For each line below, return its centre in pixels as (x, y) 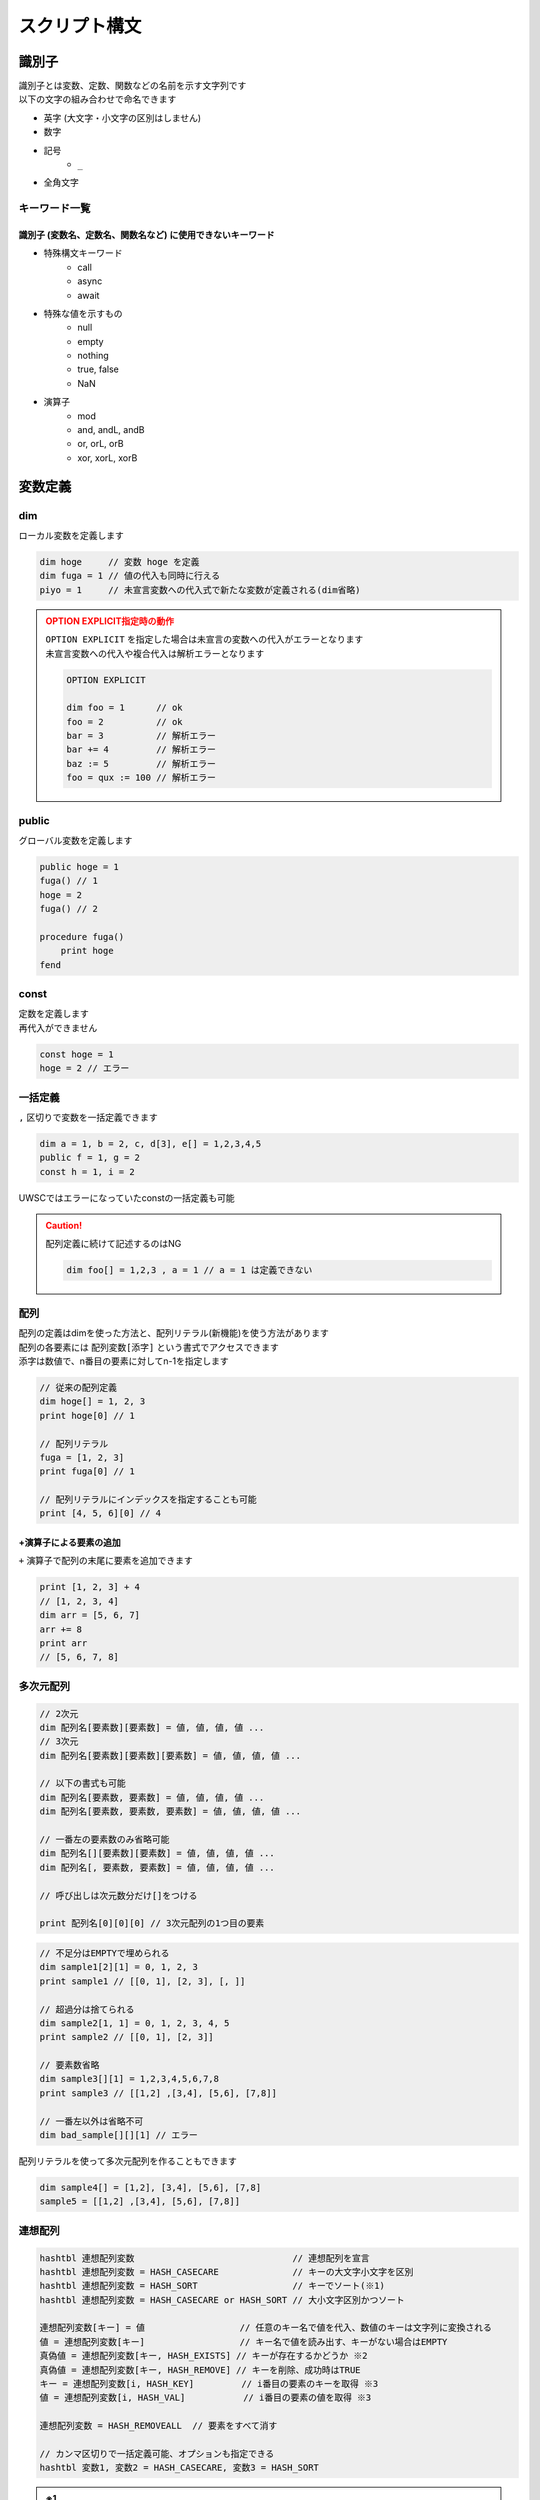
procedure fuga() (82, 936)
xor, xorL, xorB (107, 457)
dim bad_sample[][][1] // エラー (119, 2135)
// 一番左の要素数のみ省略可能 (104, 1839)
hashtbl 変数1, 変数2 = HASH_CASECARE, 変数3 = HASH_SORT (179, 2468)
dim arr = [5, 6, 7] (89, 1615)
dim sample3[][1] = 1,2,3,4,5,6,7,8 (129, 2079)
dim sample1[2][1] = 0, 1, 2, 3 (119, 1967)
